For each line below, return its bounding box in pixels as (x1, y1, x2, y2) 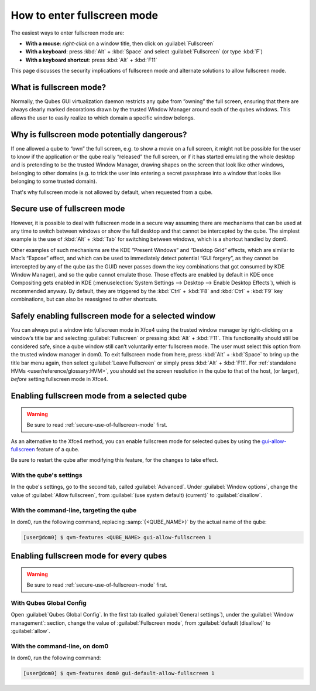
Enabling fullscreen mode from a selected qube (11, 391, 187, 401)
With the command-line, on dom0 (11, 642, 109, 651)
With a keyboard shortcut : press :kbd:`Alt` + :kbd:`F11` (25, 56, 157, 63)
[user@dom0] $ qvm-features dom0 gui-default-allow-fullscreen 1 (23, 670, 215, 677)
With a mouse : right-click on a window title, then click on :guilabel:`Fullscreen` (25, 40, 215, 47)
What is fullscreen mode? (11, 82, 107, 92)
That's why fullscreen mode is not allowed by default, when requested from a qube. (11, 188, 213, 196)
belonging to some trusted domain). (11, 178, 98, 185)
